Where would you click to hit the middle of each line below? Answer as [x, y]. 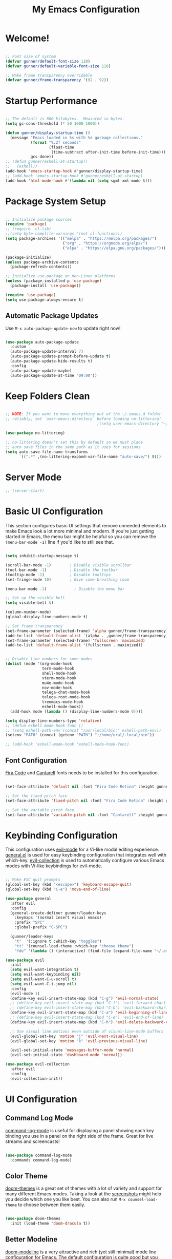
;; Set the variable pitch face [40, 810]
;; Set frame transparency [34, 626]
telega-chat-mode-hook [66, 692]
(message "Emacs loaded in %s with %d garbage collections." [77, 138]
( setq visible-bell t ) [29, 603]
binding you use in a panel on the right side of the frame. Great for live [79, 1136]
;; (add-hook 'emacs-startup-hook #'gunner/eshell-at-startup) [74, 176]
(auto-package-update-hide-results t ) [51, 361]
